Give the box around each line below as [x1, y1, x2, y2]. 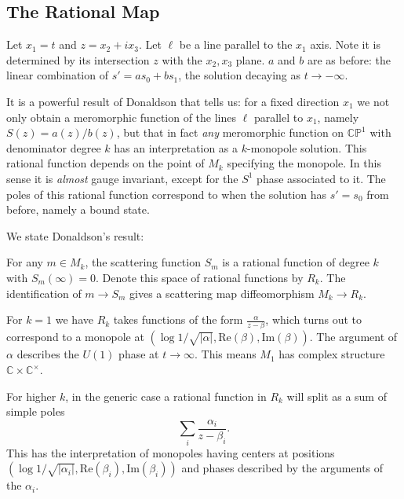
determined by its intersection [6, 51, 150, 68]
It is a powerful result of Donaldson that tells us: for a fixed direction [6, 93, 340, 109]
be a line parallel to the [179, 36, 293, 53]
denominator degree [6, 139, 101, 156]
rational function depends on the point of [6, 155, 205, 171]
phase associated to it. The [257, 170, 386, 186]
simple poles [6, 403, 65, 420]
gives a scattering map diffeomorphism [129, 284, 315, 301]
